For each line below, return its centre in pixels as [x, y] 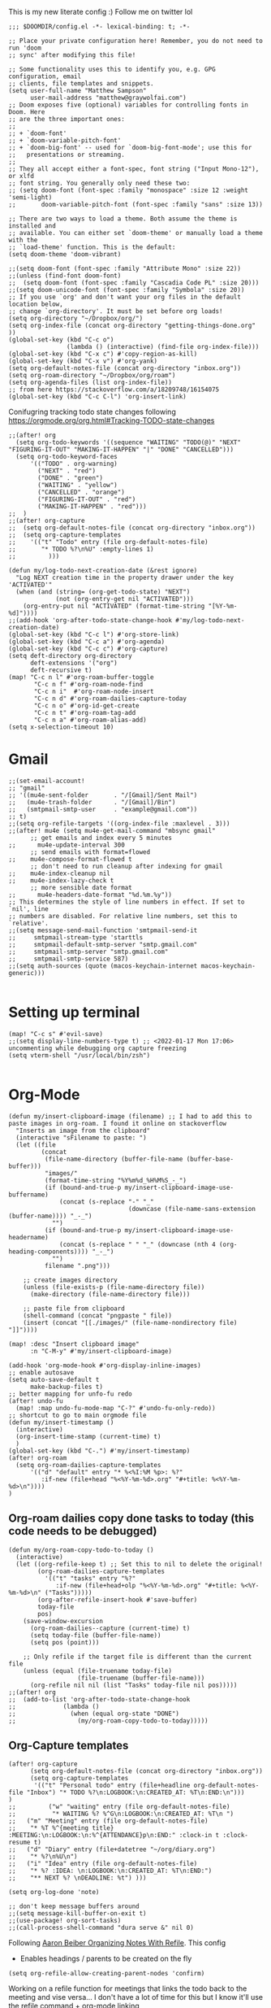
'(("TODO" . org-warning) [73, 464]
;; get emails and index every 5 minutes [101, 838]
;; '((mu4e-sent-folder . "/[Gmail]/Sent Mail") [103, 795]
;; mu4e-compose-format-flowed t [70, 859]
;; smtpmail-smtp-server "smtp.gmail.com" [88, 952]
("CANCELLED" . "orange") [82, 492]
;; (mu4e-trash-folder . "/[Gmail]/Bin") [92, 802]
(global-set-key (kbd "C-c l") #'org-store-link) [94, 634]
